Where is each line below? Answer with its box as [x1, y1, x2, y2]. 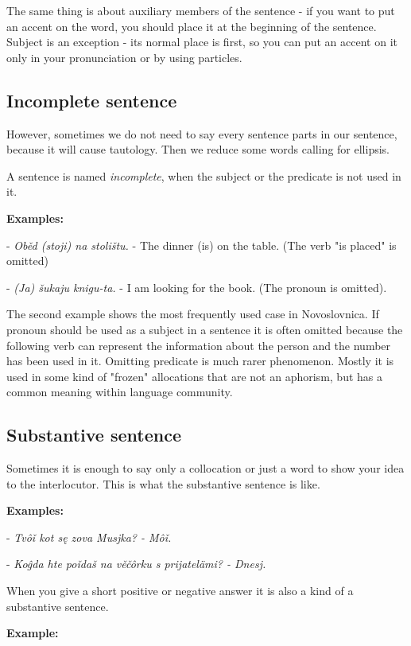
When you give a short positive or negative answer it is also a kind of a [6, 582, 354, 599]
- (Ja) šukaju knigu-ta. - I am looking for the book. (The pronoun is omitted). [6, 278, 387, 295]
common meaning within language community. [6, 383, 233, 400]
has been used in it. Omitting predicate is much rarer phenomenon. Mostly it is [6, 352, 394, 369]
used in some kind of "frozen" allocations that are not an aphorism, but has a [6, 368, 382, 384]
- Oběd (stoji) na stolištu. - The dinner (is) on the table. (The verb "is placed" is [6, 236, 397, 253]
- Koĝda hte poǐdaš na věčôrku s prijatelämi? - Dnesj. [6, 555, 266, 572]
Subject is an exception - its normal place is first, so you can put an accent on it [6, 33, 397, 50]
